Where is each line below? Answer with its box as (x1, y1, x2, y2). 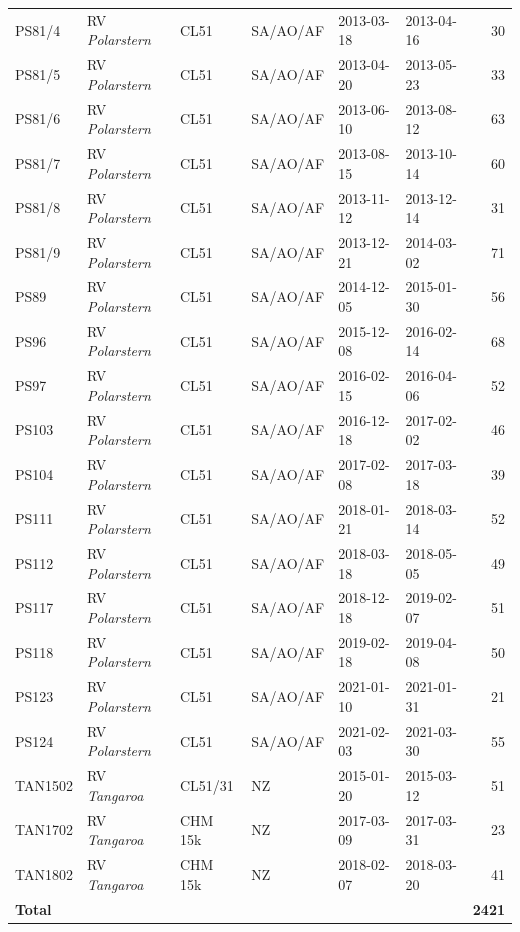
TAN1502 (15, 774, 73, 795)
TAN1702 (15, 819, 73, 840)
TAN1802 (15, 863, 73, 884)
